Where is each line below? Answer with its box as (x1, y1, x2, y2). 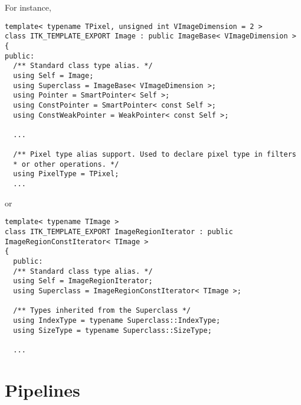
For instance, (5, 1, 51, 13)
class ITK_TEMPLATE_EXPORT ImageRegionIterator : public (5, 228, 233, 236)
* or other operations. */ (13, 160, 119, 169)
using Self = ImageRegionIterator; (13, 277, 153, 286)
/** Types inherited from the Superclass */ (13, 306, 191, 315)
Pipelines (5, 377, 80, 401)
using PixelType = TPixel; (13, 170, 119, 179)
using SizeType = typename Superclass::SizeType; (13, 326, 212, 335)
